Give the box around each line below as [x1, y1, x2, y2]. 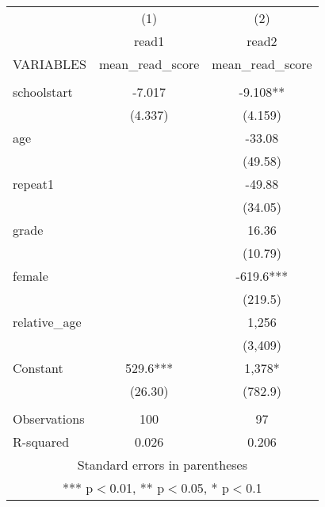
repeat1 [13, 175, 55, 193]
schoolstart [13, 83, 73, 101]
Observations [13, 409, 85, 428]
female [13, 267, 48, 285]
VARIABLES [13, 55, 86, 73]
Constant [13, 359, 63, 377]
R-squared [13, 432, 70, 451]
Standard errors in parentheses [77, 455, 247, 474]
